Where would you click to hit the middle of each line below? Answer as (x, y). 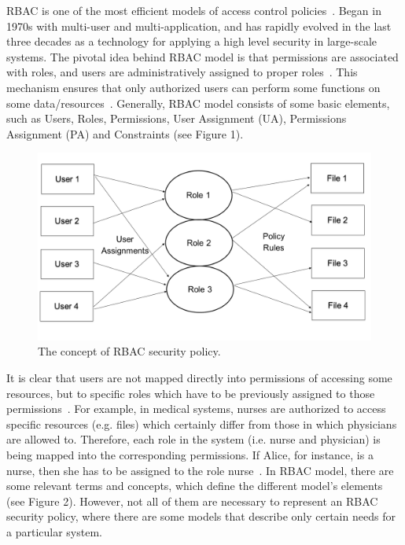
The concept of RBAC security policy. (129, 351)
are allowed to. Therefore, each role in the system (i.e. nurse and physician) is (193, 439)
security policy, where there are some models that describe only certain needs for (201, 516)
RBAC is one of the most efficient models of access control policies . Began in (194, 10)
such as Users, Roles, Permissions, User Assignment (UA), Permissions (177, 118)
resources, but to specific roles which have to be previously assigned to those (191, 393)
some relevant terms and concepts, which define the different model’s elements (195, 486)
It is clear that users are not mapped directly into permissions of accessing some (199, 378)
